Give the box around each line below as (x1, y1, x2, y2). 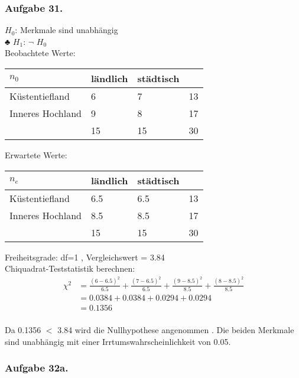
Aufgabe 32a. (5, 360, 69, 375)
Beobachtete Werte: (5, 47, 76, 59)
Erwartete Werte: (5, 149, 67, 161)
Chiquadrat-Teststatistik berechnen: (5, 262, 135, 275)
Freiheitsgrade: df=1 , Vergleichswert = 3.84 (5, 250, 165, 263)
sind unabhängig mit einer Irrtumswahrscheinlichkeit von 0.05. (5, 335, 231, 347)
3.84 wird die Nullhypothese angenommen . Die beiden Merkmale (57, 324, 294, 336)
